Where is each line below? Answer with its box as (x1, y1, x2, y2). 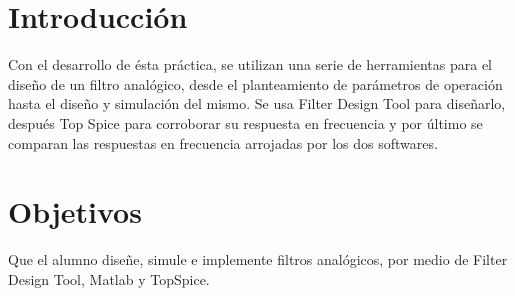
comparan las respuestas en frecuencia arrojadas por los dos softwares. (8, 132, 438, 153)
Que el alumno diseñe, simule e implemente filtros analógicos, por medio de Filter (8, 249, 508, 270)
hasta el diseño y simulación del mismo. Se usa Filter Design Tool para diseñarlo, (8, 93, 506, 114)
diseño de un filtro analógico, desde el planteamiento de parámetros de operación (8, 73, 503, 94)
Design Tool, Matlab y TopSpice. (8, 268, 210, 289)
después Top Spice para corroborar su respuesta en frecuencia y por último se (8, 112, 483, 133)
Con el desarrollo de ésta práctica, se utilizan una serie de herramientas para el (8, 54, 493, 75)
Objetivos (8, 191, 142, 232)
